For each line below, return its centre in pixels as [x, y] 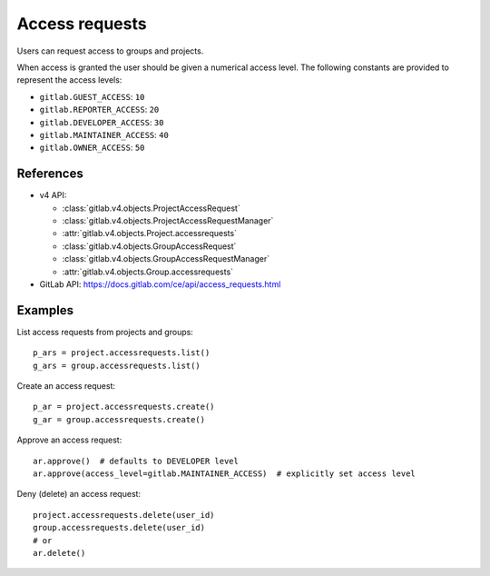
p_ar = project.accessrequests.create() [124, 407]
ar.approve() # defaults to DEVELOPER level [136, 461]
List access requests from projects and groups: [105, 332]
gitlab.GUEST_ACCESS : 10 [92, 96]
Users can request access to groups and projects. [110, 51]
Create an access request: [66, 386]
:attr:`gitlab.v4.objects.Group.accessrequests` [148, 272]
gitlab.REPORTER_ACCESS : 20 [99, 110]
